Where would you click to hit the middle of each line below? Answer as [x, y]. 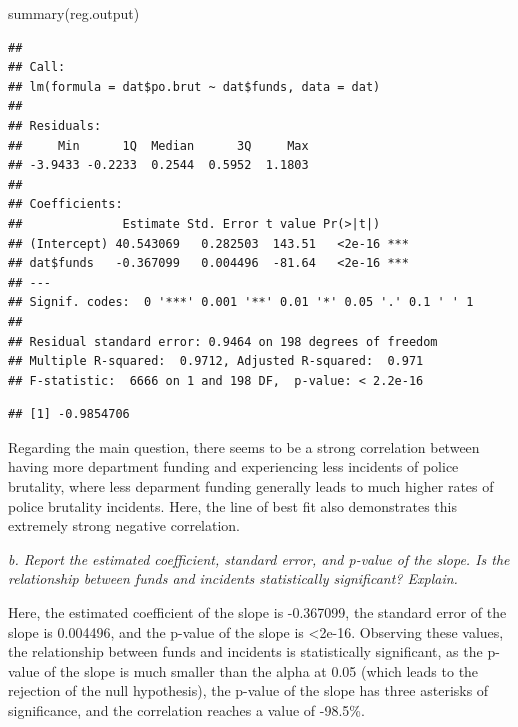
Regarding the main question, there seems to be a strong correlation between [244, 446]
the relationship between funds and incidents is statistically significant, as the [245, 651]
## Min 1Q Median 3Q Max [158, 145]
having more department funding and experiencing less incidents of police [233, 466]
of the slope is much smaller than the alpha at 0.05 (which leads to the [261, 670]
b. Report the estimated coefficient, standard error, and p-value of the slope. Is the [259, 558]
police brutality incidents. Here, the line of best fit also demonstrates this [232, 505]
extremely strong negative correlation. [124, 525]
